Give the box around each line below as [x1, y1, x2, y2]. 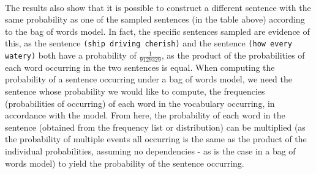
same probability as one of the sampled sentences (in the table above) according [5, 13, 305, 26]
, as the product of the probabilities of [161, 49, 305, 62]
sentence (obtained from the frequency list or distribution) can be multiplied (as [5, 120, 306, 133]
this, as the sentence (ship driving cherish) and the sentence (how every [5, 37, 292, 49]
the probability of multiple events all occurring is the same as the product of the [5, 132, 307, 145]
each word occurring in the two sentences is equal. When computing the [5, 60, 275, 73]
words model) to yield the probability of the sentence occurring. [5, 156, 244, 169]
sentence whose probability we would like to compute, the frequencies [5, 85, 265, 98]
